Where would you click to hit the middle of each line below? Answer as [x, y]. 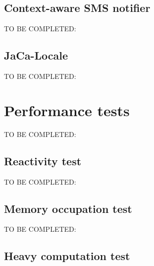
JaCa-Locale [36, 55]
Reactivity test [43, 161]
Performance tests [67, 110]
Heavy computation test [67, 256]
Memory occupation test [68, 208]
